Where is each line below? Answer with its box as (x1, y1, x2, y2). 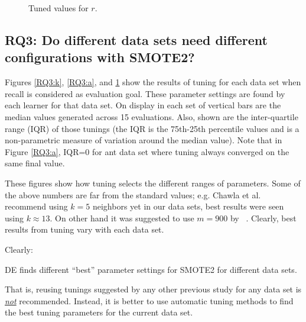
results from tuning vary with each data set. (5, 223, 164, 236)
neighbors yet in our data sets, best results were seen (92, 200, 284, 212)
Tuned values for (28, 2, 89, 14)
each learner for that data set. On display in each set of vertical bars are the (5, 99, 281, 111)
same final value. (5, 157, 65, 169)
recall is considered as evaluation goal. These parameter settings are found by (5, 87, 285, 99)
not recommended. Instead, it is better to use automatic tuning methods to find (5, 294, 294, 307)
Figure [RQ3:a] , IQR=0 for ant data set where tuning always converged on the (5, 145, 289, 157)
